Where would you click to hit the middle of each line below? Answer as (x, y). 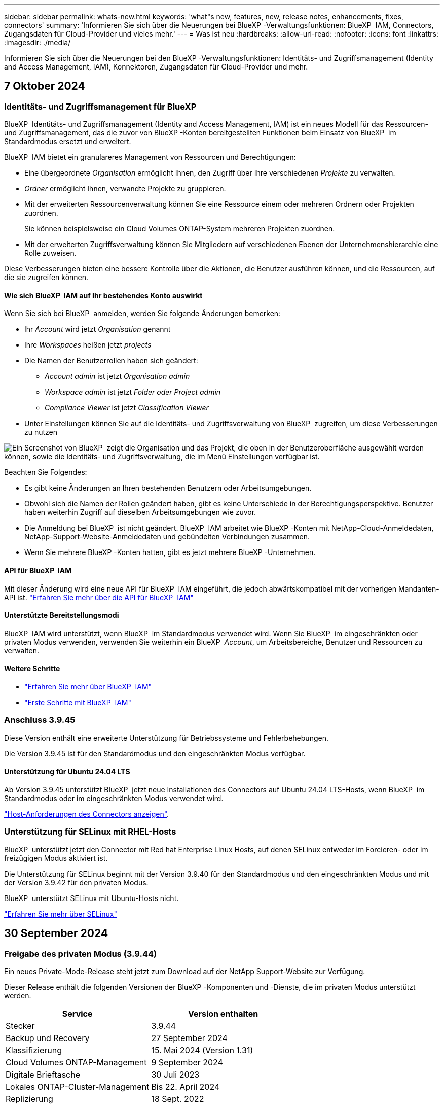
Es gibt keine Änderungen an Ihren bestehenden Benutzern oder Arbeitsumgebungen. (168, 488)
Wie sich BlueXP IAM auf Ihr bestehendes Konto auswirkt (103, 295)
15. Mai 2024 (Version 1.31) (202, 1050)
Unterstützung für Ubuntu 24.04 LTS (67, 772)
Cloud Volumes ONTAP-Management (76, 1063)
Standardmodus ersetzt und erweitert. (68, 142)
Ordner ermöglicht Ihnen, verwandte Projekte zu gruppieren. (125, 189)
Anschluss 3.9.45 (40, 720)
